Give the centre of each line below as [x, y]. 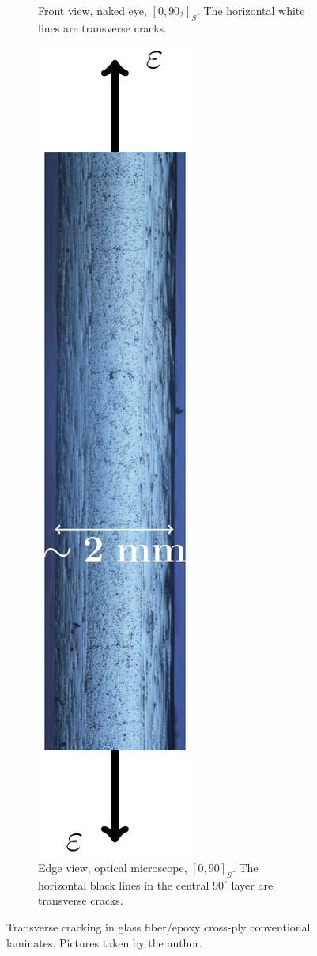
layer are [252, 884]
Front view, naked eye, [92, 10]
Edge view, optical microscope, [113, 867]
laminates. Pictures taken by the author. [104, 942]
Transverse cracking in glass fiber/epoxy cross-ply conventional [158, 926]
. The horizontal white [251, 10]
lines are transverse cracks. [102, 27]
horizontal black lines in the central [124, 884]
